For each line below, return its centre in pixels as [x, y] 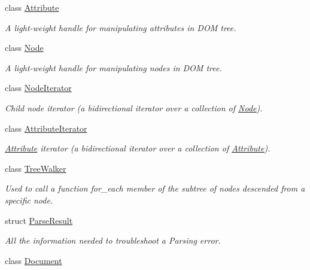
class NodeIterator [38, 88]
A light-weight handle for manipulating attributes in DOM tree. [121, 27]
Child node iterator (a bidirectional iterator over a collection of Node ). [134, 107]
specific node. [29, 200]
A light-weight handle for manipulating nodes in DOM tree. [113, 67]
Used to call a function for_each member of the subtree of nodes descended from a [155, 188]
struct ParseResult [39, 220]
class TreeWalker [36, 168]
